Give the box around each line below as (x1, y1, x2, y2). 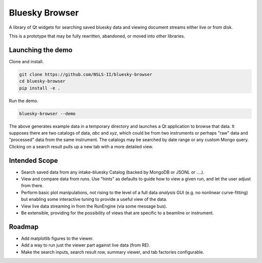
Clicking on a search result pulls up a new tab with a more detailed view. (9, 143, 153, 149)
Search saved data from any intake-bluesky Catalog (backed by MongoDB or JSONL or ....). (21, 169, 205, 175)
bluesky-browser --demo (19, 111, 76, 116)
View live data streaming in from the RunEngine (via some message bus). (21, 203, 167, 209)
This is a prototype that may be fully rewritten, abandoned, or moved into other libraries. (9, 33, 185, 39)
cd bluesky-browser (19, 78, 65, 84)
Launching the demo (9, 46, 73, 54)
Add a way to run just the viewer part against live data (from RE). (21, 242, 150, 248)
